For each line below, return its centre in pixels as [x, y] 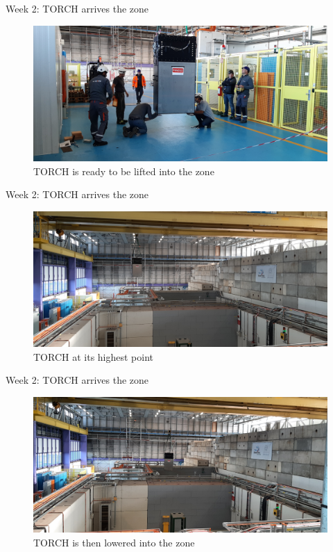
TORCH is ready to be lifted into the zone [124, 171]
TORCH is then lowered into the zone [114, 543]
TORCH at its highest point [94, 356]
